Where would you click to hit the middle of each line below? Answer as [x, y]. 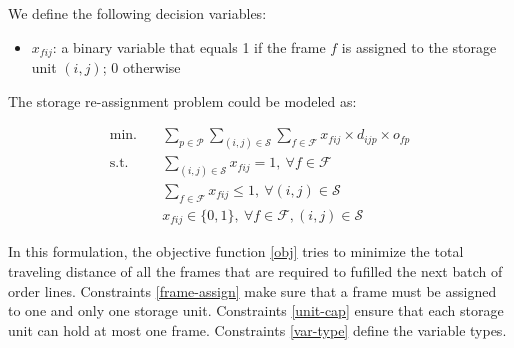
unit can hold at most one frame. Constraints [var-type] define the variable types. [257, 329]
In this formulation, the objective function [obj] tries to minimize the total [236, 251]
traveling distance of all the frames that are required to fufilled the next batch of [255, 270]
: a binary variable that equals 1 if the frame [189, 46]
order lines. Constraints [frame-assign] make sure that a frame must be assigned [252, 290]
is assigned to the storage [419, 46]
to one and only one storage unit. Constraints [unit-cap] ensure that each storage [256, 310]
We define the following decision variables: [137, 13]
